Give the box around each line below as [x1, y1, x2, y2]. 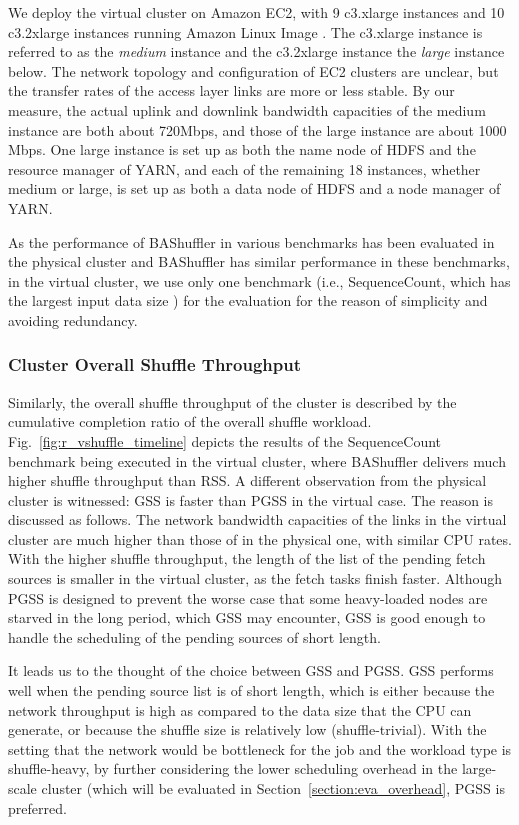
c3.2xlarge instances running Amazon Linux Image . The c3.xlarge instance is [8, 21, 483, 42]
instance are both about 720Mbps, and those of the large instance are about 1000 [8, 119, 507, 140]
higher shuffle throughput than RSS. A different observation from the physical [8, 470, 487, 491]
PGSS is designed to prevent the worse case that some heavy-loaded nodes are [8, 587, 488, 608]
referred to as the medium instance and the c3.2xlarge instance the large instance [8, 41, 505, 62]
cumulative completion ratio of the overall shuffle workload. [8, 411, 372, 432]
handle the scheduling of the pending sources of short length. [8, 626, 381, 647]
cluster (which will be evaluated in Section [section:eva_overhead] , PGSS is [41, 778, 505, 798]
